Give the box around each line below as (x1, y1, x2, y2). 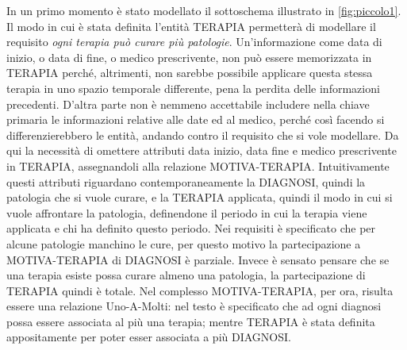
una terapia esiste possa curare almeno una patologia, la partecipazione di (6, 267, 366, 283)
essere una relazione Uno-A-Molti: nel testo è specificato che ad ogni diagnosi (6, 298, 382, 314)
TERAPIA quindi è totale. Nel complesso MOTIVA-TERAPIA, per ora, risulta (6, 282, 394, 298)
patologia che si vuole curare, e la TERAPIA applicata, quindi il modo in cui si (6, 189, 393, 206)
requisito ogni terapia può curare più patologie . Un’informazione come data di (6, 33, 382, 50)
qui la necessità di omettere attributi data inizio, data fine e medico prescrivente (6, 142, 397, 159)
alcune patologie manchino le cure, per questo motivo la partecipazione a (6, 235, 361, 252)
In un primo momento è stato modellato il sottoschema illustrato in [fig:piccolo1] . (6, 2, 401, 18)
